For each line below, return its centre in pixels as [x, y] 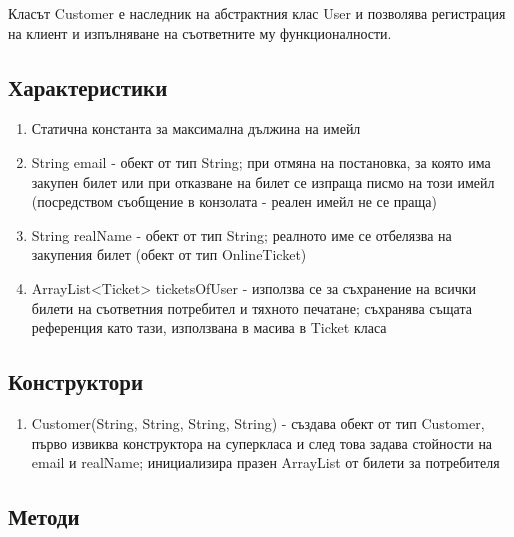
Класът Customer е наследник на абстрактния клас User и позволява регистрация [257, 13]
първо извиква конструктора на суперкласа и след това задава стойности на [262, 442]
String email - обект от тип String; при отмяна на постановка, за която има [261, 161]
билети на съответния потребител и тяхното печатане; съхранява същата [251, 307]
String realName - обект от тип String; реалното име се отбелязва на [241, 234]
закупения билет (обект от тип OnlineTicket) [169, 254]
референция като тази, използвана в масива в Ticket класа [209, 327]
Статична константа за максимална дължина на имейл [196, 128]
